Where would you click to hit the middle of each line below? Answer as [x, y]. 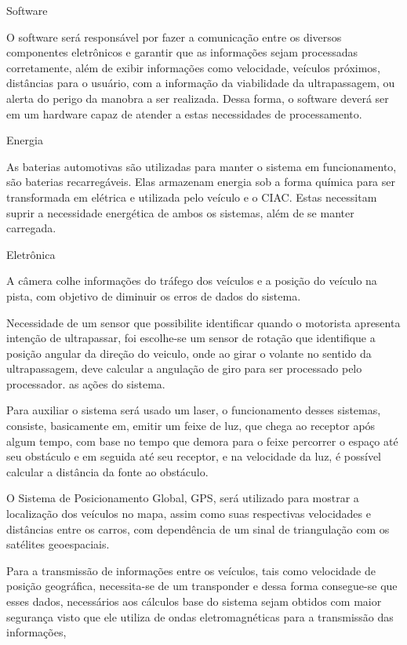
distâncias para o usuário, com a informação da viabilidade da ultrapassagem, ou [201, 83]
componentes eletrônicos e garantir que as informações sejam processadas [182, 52]
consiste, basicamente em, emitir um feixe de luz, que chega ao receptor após [191, 426]
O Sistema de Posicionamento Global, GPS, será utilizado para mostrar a [183, 498]
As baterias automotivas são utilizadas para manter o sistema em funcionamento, [202, 166]
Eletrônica [31, 254]
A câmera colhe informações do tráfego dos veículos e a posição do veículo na [192, 281]
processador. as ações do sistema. [86, 383]
